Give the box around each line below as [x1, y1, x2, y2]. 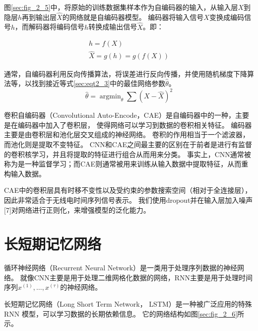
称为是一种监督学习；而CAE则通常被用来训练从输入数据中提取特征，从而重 [4, 159, 249, 169]
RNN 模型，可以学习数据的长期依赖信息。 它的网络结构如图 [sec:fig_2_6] [4, 308, 238, 319]
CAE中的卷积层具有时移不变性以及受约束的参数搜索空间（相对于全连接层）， [4, 185, 252, 195]
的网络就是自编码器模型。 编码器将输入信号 [62, 11, 204, 22]
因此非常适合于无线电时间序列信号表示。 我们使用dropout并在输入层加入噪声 [4, 194, 253, 205]
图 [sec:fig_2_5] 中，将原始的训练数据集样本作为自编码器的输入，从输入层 [4, 2, 238, 12]
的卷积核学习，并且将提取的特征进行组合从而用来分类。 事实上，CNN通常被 [4, 149, 251, 159]
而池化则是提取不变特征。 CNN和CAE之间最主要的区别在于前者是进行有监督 [4, 139, 252, 149]
